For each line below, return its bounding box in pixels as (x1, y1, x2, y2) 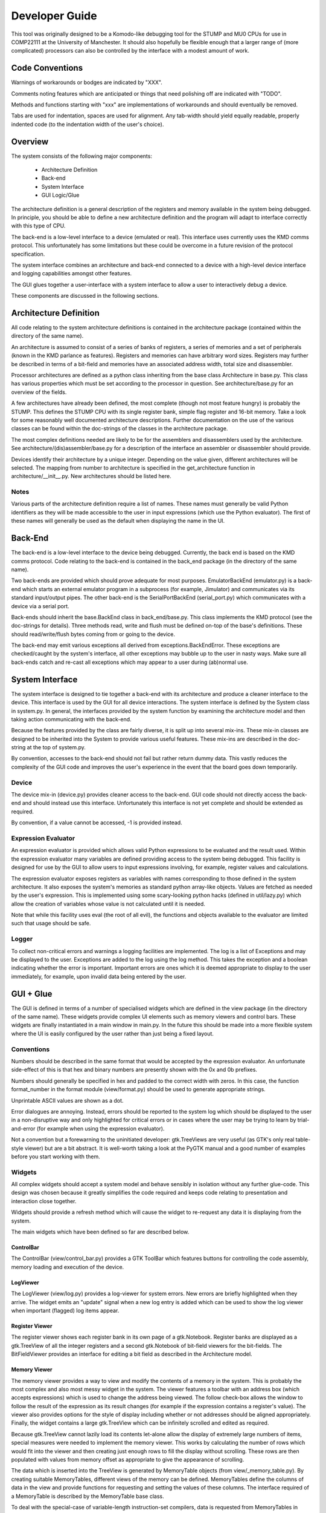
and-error (11, 1124, 36, 1132)
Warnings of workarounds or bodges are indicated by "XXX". (11, 79, 162, 86)
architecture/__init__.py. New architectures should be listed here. (11, 473, 171, 480)
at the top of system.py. (27, 744, 86, 751)
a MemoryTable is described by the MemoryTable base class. (11, 1492, 164, 1500)
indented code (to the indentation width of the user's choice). (11, 120, 164, 128)
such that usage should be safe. (11, 920, 91, 927)
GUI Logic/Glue (41, 191, 80, 199)
